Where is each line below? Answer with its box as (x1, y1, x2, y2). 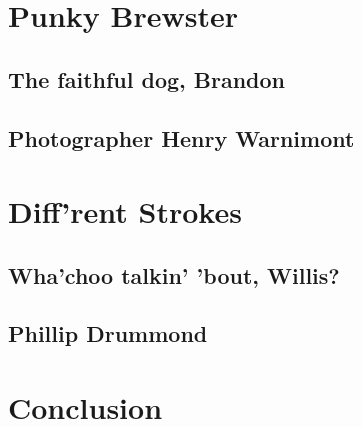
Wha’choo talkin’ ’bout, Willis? (8, 259, 340, 290)
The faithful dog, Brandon (8, 63, 285, 94)
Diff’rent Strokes (8, 191, 242, 232)
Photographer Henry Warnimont (8, 122, 355, 153)
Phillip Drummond (8, 318, 208, 349)
